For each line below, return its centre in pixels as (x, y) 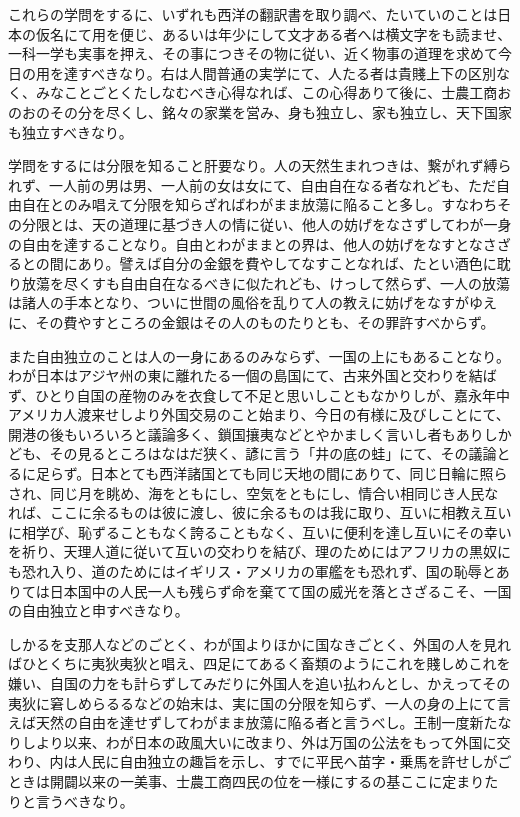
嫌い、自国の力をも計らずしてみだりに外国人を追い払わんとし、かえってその (259, 683)
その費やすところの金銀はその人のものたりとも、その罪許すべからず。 (265, 321)
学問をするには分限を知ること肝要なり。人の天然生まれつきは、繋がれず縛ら (260, 165)
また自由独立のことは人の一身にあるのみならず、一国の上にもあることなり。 (259, 355)
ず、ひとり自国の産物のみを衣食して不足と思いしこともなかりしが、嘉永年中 (259, 394)
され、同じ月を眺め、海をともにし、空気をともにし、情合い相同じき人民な (253, 492)
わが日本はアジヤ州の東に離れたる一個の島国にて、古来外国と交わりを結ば (252, 375)
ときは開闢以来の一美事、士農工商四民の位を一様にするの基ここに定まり (246, 780)
